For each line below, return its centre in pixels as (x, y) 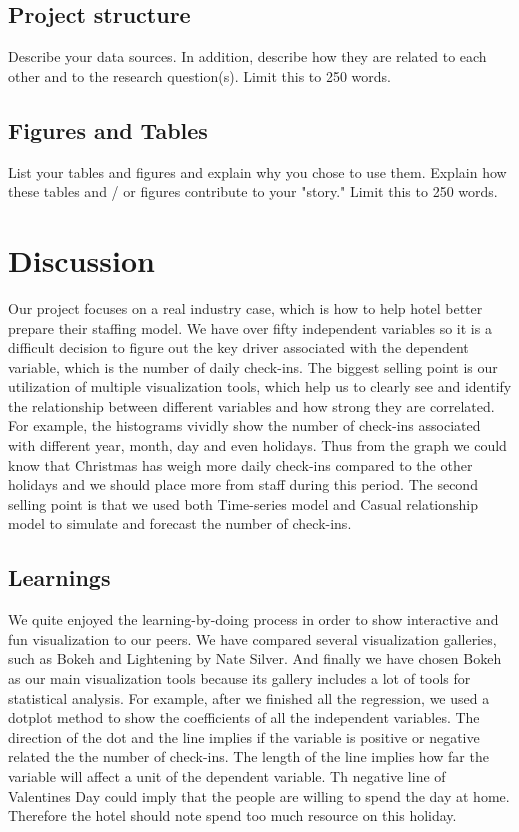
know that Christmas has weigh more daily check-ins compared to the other (240, 464)
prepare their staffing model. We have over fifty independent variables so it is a (250, 327)
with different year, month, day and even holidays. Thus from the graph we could (257, 445)
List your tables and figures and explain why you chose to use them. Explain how (257, 171)
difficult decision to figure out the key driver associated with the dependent (238, 347)
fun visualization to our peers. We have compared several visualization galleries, (252, 638)
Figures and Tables (108, 129)
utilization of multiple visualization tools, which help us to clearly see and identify (260, 386)
